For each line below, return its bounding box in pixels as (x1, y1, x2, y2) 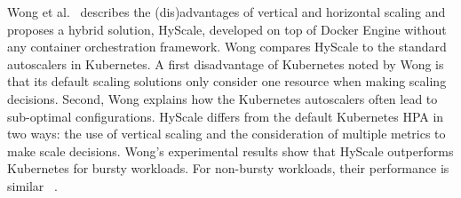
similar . (7, 176, 58, 194)
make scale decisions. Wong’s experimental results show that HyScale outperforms (7, 141, 454, 160)
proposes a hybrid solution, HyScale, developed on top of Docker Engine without (7, 20, 447, 38)
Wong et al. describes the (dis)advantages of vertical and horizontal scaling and (7, 3, 446, 20)
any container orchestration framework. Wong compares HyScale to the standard (7, 37, 447, 56)
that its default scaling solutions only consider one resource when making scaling (7, 72, 447, 91)
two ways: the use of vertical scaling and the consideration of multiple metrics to (7, 124, 446, 143)
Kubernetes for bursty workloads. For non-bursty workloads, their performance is (7, 159, 449, 178)
